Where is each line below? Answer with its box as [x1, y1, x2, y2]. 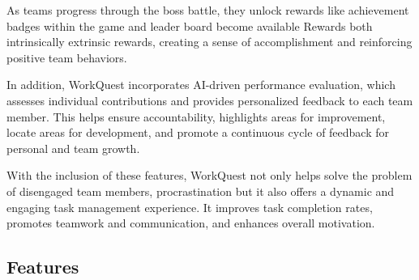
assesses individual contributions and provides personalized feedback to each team [6, 91, 413, 108]
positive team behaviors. [6, 49, 127, 66]
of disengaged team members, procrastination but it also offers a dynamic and [6, 182, 395, 199]
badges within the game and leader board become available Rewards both [6, 17, 373, 34]
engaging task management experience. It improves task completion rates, [6, 198, 373, 215]
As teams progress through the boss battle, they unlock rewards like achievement [6, 2, 409, 18]
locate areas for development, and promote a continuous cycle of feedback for [6, 124, 390, 141]
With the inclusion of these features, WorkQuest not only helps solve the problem [6, 167, 413, 184]
